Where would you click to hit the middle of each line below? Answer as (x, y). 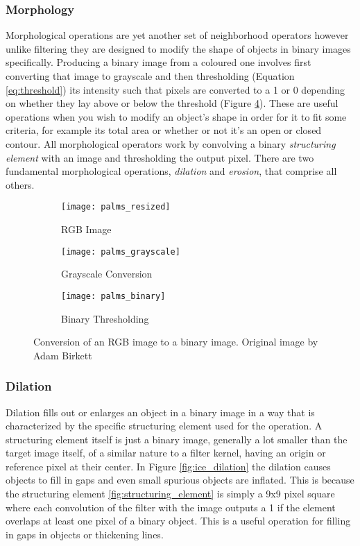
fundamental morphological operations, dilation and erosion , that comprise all (171, 171)
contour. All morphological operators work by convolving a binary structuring (171, 143)
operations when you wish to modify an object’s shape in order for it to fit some (176, 116)
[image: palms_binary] (113, 296)
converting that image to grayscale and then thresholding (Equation (150, 76)
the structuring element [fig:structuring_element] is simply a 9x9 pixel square (170, 494)
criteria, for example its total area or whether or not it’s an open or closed (164, 130)
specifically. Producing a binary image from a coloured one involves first (158, 62)
